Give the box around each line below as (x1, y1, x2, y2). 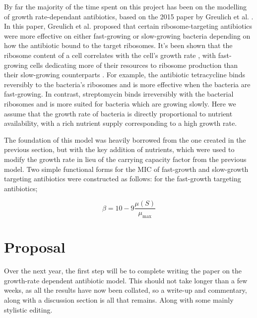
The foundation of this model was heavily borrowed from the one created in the (4, 134, 246, 145)
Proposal (4, 237, 65, 257)
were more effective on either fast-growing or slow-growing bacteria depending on (4, 30, 251, 41)
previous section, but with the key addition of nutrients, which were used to (4, 144, 235, 155)
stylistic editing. (4, 304, 53, 315)
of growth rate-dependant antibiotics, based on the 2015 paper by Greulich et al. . (4, 11, 254, 21)
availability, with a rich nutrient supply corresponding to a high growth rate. (4, 118, 237, 128)
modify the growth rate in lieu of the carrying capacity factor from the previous (4, 154, 247, 164)
